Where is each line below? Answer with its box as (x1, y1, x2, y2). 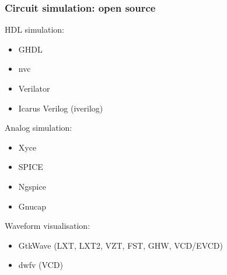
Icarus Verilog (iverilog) (18, 102, 103, 114)
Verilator (18, 82, 50, 94)
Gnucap (18, 200, 46, 212)
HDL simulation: (5, 23, 64, 36)
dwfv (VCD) (18, 259, 63, 271)
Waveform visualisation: (5, 220, 90, 232)
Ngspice (18, 180, 46, 192)
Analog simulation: (5, 121, 72, 134)
